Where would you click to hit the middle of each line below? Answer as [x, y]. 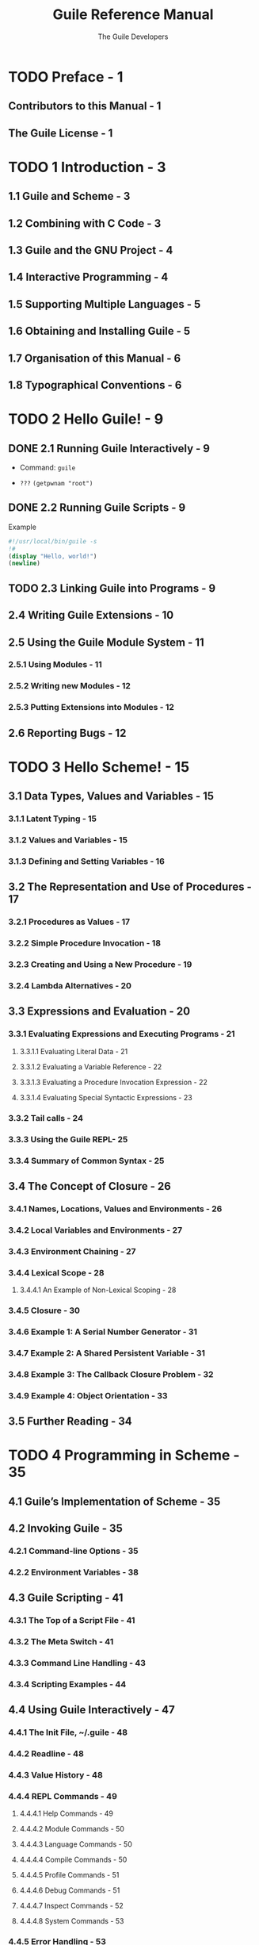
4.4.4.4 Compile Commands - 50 [73, 1860]
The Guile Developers [133, 36]
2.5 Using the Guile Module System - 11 [106, 642]
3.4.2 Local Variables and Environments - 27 [95, 1230]
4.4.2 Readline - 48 [46, 1754]
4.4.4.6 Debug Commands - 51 [70, 1890]
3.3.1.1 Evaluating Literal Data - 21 [74, 1051]
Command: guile [48, 468]
